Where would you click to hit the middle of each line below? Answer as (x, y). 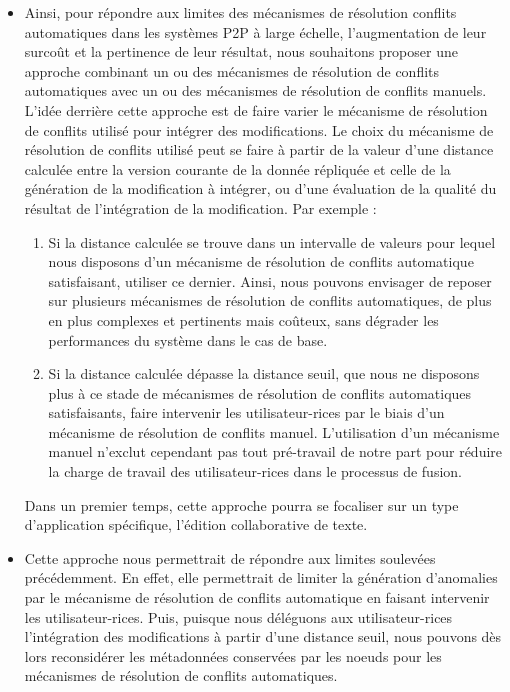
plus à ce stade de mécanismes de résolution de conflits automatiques (260, 392)
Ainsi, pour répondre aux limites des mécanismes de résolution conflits (240, 12)
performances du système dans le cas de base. (188, 339)
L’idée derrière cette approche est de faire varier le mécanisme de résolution (256, 109)
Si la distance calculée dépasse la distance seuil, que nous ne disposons (264, 373)
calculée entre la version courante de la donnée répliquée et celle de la (237, 168)
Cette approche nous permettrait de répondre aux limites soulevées (230, 557)
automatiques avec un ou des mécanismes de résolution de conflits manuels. (255, 90)
